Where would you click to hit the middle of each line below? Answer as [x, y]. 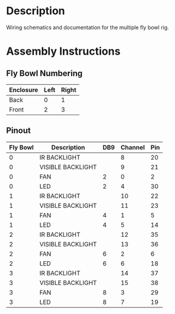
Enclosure [24, 90]
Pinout [19, 131]
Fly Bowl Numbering [44, 73]
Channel [133, 147]
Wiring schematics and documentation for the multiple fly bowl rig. [87, 27]
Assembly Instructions [63, 51]
